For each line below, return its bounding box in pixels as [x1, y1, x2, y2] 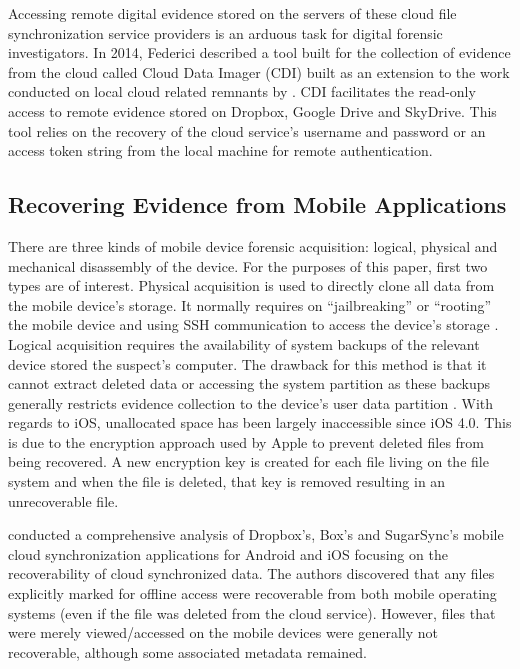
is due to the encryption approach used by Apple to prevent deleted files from [8, 431, 484, 452]
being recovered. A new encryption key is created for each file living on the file [8, 451, 489, 472]
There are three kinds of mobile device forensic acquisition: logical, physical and [8, 235, 498, 256]
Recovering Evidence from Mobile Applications [8, 189, 507, 220]
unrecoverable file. [8, 490, 119, 511]
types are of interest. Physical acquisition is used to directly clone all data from [8, 275, 495, 296]
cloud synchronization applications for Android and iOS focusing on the [8, 543, 448, 564]
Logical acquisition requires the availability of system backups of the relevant [8, 333, 480, 354]
